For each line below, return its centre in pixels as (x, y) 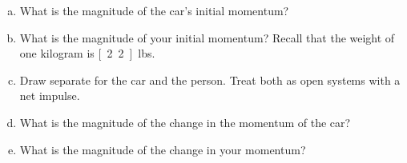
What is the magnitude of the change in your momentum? (163, 149)
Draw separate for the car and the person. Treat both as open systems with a (210, 80)
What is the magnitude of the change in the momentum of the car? (185, 122)
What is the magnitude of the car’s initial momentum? (154, 10)
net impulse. (50, 95)
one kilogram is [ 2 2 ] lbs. (87, 53)
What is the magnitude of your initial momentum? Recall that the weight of (207, 37)
